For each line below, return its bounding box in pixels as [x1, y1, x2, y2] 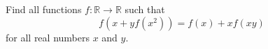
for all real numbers [6, 30, 90, 44]
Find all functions [6, 2, 82, 16]
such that [125, 2, 165, 16]
